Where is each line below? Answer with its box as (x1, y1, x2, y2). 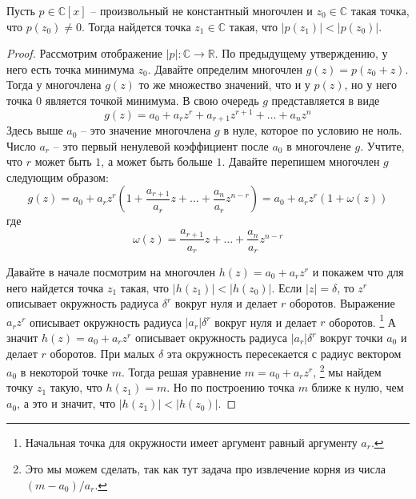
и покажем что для (312, 264, 404, 280)
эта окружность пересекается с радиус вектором (166, 344, 402, 361)
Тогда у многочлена (6, 76, 102, 93)
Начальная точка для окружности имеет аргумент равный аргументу (25, 433, 358, 450)
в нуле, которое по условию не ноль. (223, 122, 402, 139)
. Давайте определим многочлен (147, 60, 303, 77)
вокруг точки (320, 329, 383, 346)
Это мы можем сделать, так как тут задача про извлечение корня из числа (25, 461, 386, 477)
